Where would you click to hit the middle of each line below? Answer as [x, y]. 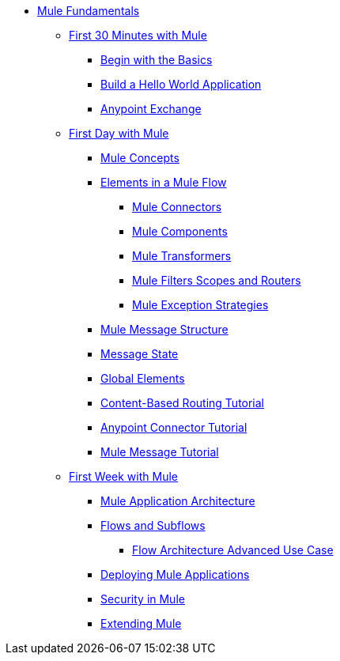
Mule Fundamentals [89, 11]
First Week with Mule [123, 476]
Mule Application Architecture [178, 501]
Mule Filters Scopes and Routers [217, 280]
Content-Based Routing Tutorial [183, 403]
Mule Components [180, 231]
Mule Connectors [177, 207]
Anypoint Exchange [151, 109]
